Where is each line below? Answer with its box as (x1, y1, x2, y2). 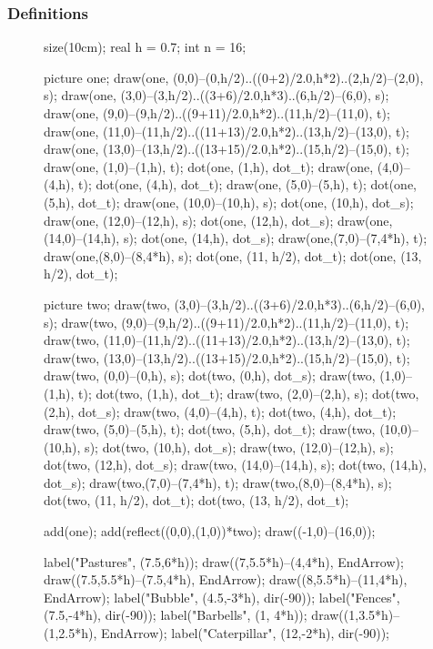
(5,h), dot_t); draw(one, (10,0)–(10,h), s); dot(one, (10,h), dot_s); (44, 192, 414, 211)
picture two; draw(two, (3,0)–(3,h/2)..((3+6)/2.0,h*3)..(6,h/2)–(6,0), (44, 294, 425, 313)
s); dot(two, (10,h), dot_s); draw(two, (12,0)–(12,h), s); (85, 437, 394, 456)
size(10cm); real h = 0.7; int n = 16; (44, 37, 247, 56)
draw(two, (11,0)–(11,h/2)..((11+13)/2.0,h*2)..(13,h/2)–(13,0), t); (44, 330, 410, 350)
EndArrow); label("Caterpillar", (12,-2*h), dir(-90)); (101, 624, 390, 643)
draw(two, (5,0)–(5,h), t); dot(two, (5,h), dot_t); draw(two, (44, 420, 376, 439)
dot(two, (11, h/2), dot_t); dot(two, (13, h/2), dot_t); (44, 491, 349, 510)
